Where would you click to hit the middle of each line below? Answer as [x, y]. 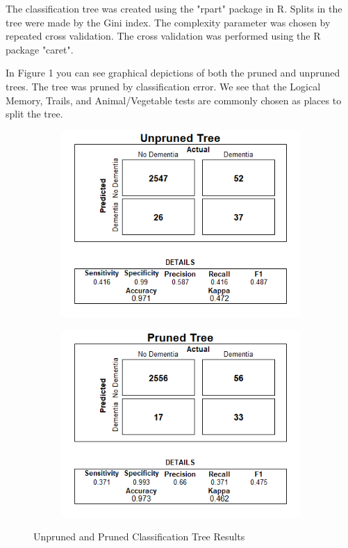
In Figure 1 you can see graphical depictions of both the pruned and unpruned [173, 73]
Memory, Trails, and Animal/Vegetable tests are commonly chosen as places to [174, 100]
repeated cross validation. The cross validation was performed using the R [163, 36]
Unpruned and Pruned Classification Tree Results [139, 537]
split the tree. [34, 114]
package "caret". [40, 49]
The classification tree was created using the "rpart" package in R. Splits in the [174, 8]
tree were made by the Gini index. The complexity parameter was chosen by [168, 22]
